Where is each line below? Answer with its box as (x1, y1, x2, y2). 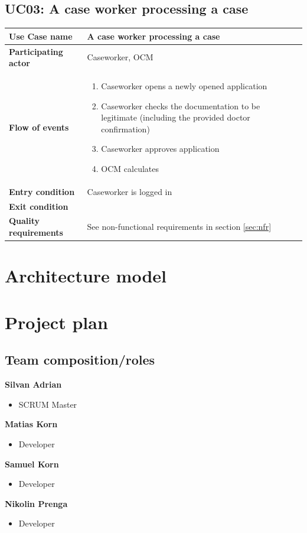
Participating (9, 45, 63, 57)
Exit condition (9, 200, 68, 212)
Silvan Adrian (5, 378, 62, 391)
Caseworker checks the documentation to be (101, 99, 260, 112)
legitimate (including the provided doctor (101, 111, 250, 123)
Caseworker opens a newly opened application (101, 79, 267, 92)
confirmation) (101, 122, 150, 135)
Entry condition (9, 185, 75, 197)
